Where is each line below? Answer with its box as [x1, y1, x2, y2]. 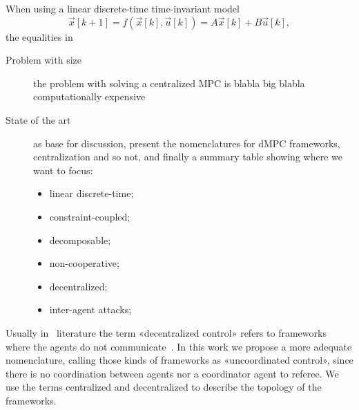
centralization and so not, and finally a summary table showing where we [33, 149, 342, 164]
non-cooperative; [49, 256, 119, 270]
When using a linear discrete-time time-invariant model [6, 1, 240, 15]
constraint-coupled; [49, 209, 130, 223]
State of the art [6, 112, 71, 127]
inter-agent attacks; [49, 302, 132, 317]
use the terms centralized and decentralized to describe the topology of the [6, 380, 322, 394]
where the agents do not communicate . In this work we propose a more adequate [6, 339, 352, 353]
